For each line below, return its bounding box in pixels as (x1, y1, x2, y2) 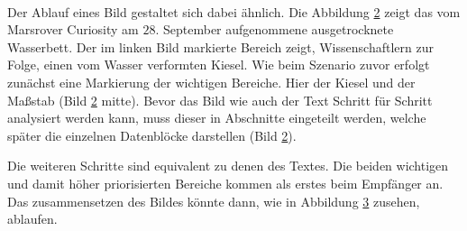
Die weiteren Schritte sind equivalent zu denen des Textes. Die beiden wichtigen (7, 156, 449, 175)
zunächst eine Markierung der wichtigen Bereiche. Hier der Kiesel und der (7, 72, 416, 91)
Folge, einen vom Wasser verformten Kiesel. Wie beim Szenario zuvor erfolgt (7, 55, 430, 74)
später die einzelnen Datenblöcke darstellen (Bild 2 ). (7, 125, 297, 144)
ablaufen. (7, 209, 58, 228)
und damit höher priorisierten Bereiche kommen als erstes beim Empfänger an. (7, 173, 444, 192)
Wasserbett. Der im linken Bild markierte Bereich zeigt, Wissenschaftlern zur (7, 37, 434, 56)
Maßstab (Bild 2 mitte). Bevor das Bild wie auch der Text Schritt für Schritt (7, 90, 433, 109)
